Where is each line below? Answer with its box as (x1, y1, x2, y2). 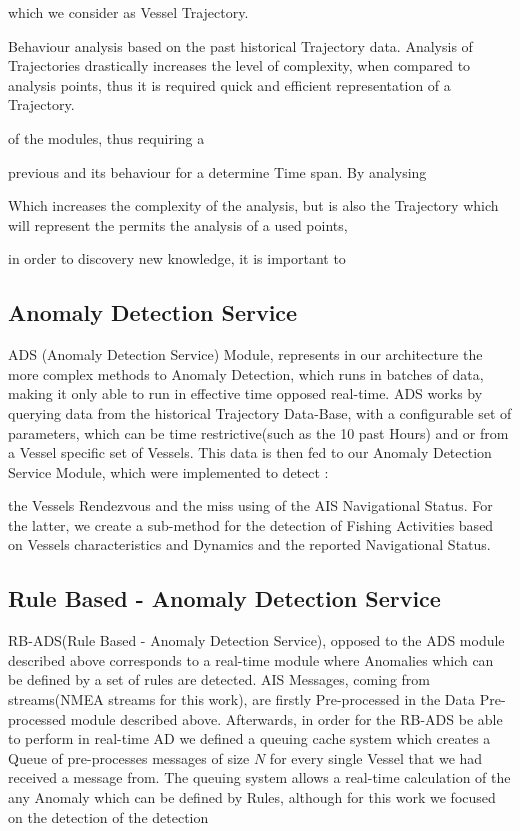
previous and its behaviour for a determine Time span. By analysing (8, 161, 427, 182)
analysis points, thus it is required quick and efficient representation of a (8, 74, 451, 95)
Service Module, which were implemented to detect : (8, 461, 329, 482)
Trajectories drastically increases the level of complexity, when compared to (8, 55, 471, 76)
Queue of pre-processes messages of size (8, 747, 250, 768)
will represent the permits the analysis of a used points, (8, 214, 348, 235)
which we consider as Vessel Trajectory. (8, 2, 249, 22)
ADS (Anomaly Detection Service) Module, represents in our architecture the (8, 344, 483, 365)
